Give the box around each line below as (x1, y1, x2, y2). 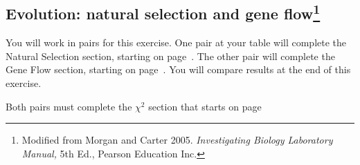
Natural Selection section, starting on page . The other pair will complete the (6, 48, 335, 63)
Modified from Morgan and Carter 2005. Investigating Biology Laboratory (21, 133, 333, 147)
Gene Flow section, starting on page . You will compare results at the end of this (6, 62, 351, 77)
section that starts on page (148, 99, 262, 113)
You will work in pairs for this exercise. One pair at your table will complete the (6, 35, 347, 50)
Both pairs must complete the (6, 99, 132, 113)
